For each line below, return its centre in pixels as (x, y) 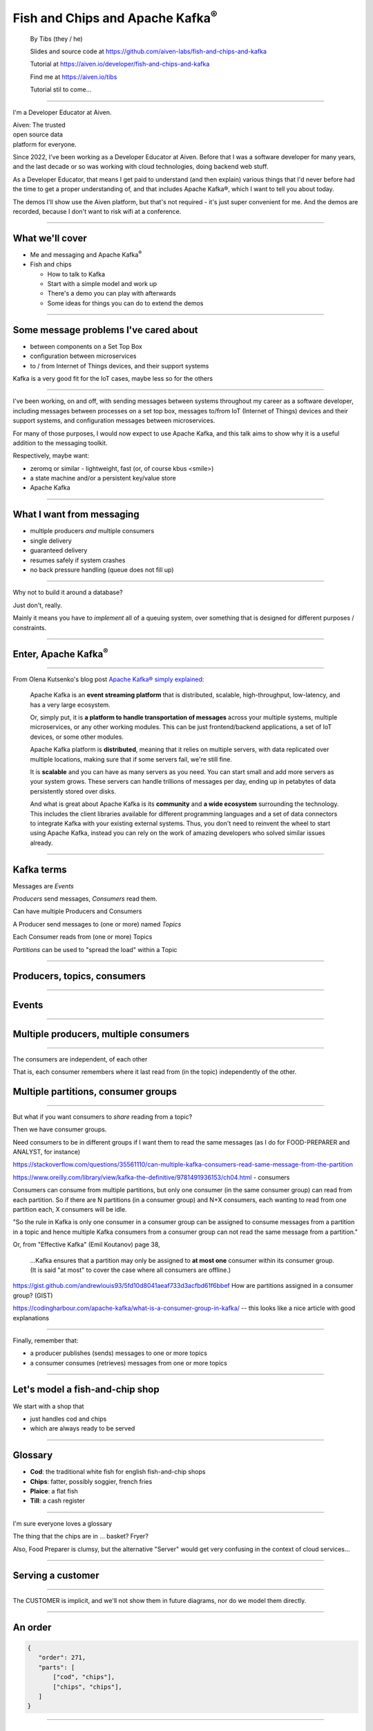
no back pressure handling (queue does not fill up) (102, 569)
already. (41, 843)
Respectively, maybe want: (51, 456)
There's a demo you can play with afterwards (112, 294)
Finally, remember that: (46, 1340)
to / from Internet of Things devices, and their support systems (119, 366)
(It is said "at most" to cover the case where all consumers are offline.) (131, 1270)
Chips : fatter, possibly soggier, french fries (91, 1481)
